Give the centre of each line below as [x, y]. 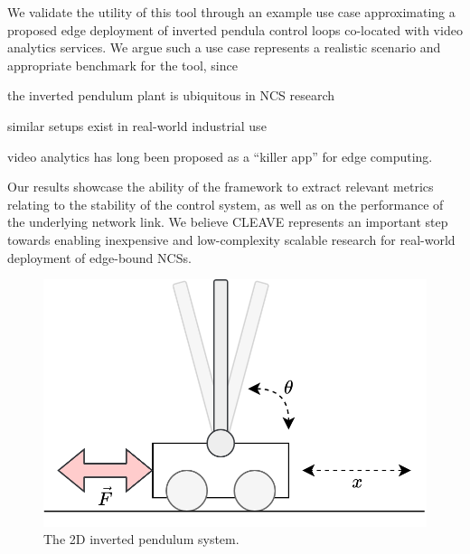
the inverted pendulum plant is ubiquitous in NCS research [171, 95]
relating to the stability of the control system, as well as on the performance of [226, 204]
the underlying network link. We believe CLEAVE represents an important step [228, 222]
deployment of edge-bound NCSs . [99, 257]
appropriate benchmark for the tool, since [122, 65]
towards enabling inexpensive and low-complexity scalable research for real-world [231, 239]
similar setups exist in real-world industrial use [137, 125]
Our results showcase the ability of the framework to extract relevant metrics [221, 187]
